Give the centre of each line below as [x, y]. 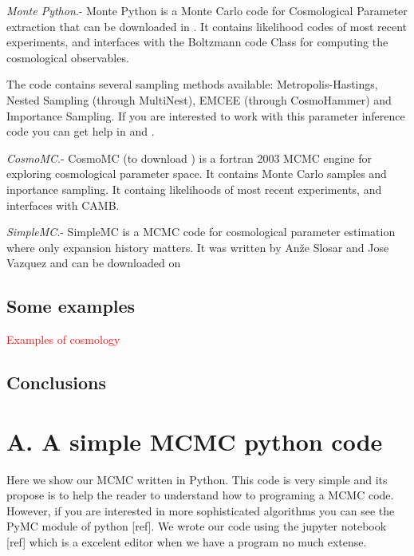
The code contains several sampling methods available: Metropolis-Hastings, [192, 84]
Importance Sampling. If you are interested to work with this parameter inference [206, 115]
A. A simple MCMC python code [195, 441]
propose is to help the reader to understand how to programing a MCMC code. [200, 495]
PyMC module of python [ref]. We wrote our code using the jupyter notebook [197, 526]
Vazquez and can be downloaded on [94, 263]
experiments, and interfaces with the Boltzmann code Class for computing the [197, 42]
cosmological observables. [68, 57]
